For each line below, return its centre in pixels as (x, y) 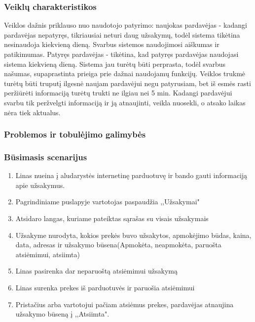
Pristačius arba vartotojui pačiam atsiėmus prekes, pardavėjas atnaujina (125, 304)
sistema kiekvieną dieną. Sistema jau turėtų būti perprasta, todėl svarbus (115, 64)
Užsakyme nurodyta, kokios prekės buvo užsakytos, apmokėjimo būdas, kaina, (133, 235)
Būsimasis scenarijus (46, 157)
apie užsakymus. (40, 185)
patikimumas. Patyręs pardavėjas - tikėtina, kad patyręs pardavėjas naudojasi (121, 54)
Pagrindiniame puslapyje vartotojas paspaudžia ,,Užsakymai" (108, 202)
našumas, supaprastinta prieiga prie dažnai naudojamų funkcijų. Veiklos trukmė (125, 73)
